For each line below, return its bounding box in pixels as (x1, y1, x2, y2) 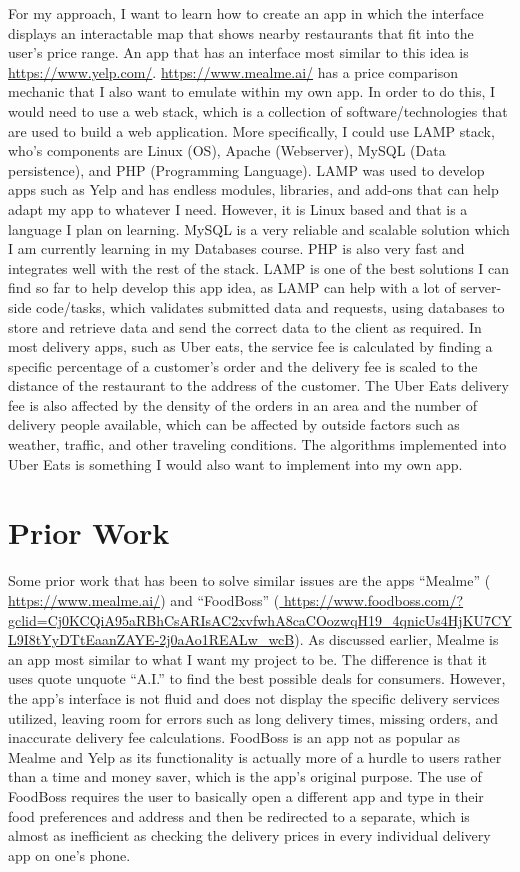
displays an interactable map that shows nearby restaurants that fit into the (8, 22, 474, 43)
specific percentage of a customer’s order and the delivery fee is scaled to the (8, 355, 478, 376)
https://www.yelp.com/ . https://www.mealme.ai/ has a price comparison (8, 61, 458, 82)
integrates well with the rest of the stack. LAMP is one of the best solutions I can (8, 257, 510, 278)
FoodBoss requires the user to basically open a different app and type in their (8, 785, 484, 806)
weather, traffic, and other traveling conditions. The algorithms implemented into (8, 434, 507, 455)
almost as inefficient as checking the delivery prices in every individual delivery (8, 825, 491, 846)
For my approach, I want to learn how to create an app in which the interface (8, 3, 484, 23)
